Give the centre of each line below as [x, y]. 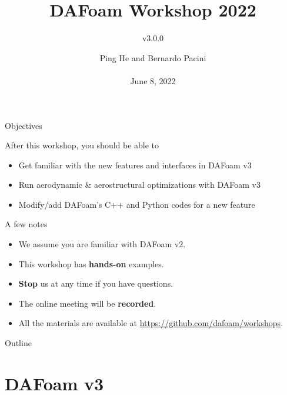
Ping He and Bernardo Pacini [153, 57]
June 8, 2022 [153, 80]
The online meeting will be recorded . [87, 303]
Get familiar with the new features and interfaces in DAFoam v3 [135, 165]
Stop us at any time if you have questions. [96, 283]
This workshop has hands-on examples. [91, 263]
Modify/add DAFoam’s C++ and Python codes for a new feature [137, 204]
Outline [18, 343]
